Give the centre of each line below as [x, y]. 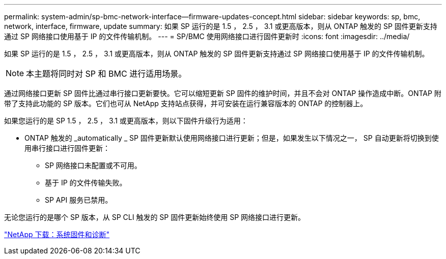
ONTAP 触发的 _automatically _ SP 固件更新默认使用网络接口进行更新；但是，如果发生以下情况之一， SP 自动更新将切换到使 [232, 138]
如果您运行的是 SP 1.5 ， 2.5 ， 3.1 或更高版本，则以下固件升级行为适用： [126, 121]
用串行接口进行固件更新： [67, 148]
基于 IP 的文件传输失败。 [86, 183]
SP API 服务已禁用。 [79, 200]
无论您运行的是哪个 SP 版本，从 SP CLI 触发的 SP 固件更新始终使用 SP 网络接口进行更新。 [155, 217]
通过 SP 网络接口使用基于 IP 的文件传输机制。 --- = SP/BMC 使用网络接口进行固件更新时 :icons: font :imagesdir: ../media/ [207, 36]
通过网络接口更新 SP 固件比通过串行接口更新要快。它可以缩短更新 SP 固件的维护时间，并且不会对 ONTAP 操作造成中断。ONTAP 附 [223, 93]
